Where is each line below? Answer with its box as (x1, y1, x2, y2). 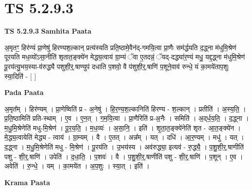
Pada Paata (4, 87, 44, 97)
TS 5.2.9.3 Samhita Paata (4, 26, 92, 36)
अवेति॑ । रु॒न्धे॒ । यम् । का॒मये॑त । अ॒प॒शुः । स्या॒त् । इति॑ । (4, 161, 150, 171)
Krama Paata (4, 177, 50, 187)
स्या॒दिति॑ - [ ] (4, 71, 36, 81)
